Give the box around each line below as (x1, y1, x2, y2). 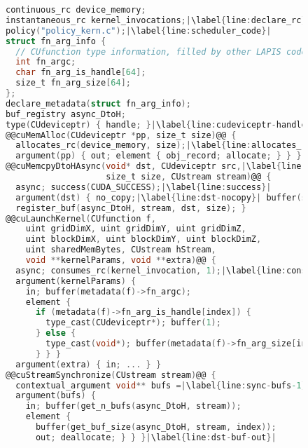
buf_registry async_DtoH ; (6, 109, 126, 119)
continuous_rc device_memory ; (6, 5, 146, 15)
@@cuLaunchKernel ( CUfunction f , (6, 213, 156, 224)
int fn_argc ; (15, 57, 76, 67)
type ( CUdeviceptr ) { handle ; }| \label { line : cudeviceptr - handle (6, 119, 307, 130)
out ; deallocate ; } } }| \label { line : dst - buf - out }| (35, 432, 276, 442)
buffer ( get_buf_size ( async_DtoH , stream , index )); (35, 422, 276, 432)
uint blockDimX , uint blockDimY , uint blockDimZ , (25, 234, 262, 245)
